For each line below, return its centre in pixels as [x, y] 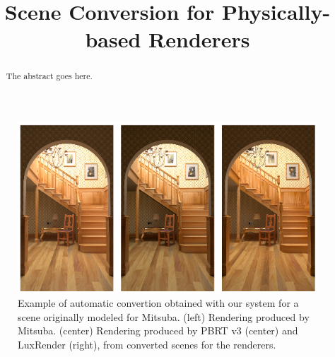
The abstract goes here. [49, 76]
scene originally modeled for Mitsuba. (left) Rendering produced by [164, 316]
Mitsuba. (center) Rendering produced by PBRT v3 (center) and [158, 330]
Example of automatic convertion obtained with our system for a [158, 303]
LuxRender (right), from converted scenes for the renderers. [147, 344]
